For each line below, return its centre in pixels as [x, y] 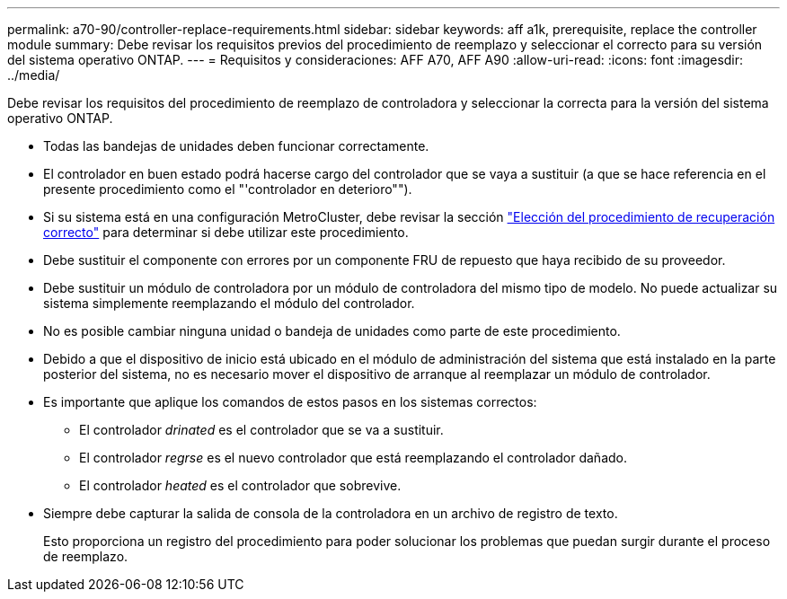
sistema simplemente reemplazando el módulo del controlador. [229, 303]
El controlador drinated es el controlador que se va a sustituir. [261, 430]
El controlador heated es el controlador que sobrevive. [240, 485]
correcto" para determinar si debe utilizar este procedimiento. [226, 232]
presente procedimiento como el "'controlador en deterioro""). [228, 189]
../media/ [34, 75]
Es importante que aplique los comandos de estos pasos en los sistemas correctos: [290, 402]
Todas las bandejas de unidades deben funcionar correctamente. [236, 146]
